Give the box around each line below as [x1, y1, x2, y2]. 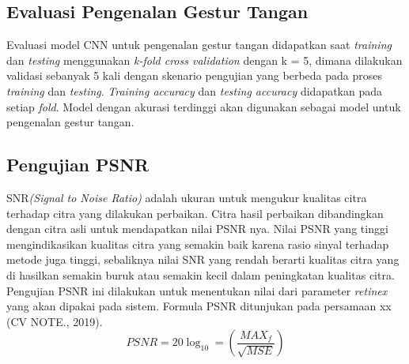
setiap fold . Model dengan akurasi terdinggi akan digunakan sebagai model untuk [6, 98, 401, 114]
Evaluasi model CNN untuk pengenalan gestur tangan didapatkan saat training [6, 36, 392, 53]
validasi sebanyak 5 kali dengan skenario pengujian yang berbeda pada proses [6, 67, 382, 84]
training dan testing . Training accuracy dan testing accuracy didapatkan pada [6, 82, 383, 99]
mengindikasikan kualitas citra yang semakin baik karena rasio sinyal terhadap [6, 235, 389, 252]
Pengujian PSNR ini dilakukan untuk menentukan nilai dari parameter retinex [6, 282, 388, 298]
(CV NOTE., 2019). [6, 313, 103, 329]
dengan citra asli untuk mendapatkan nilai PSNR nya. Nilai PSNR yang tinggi [6, 220, 388, 237]
